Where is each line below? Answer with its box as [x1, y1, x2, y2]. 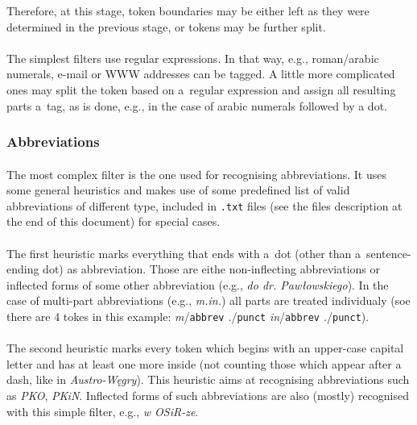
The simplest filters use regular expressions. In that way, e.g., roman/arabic [6, 49, 379, 66]
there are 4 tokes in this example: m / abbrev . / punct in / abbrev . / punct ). [6, 308, 370, 324]
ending [6, 260, 39, 277]
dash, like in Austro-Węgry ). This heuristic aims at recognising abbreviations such [6, 371, 410, 388]
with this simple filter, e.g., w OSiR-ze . [6, 402, 199, 419]
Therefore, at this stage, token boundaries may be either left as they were [6, 2, 370, 19]
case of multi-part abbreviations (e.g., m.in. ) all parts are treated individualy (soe [6, 292, 411, 309]
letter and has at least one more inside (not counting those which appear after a [6, 355, 402, 372]
